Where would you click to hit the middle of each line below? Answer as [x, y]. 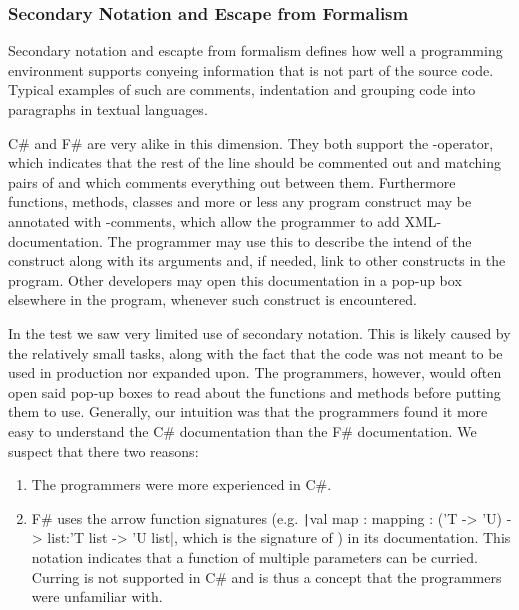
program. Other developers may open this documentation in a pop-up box [235, 279]
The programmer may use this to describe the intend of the [289, 240]
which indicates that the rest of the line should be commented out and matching [254, 162]
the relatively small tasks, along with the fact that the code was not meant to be [255, 352]
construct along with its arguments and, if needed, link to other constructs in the [257, 260]
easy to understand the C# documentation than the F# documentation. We [242, 430]
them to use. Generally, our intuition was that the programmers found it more [248, 411]
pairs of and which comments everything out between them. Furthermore [232, 181]
